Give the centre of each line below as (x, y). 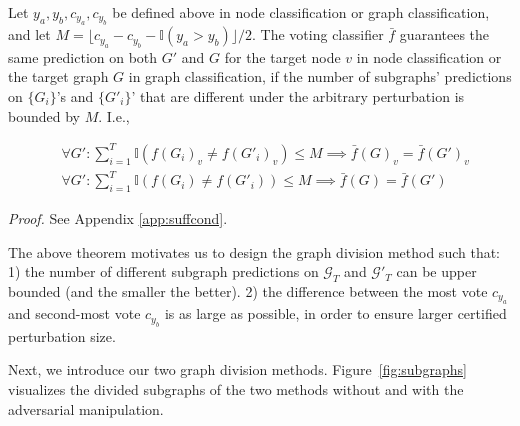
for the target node (282, 56)
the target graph (58, 76)
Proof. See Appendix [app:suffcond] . (118, 218)
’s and (75, 96)
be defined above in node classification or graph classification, (301, 12)
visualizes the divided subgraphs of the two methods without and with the (236, 389)
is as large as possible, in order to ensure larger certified (335, 313)
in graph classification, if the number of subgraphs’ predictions (320, 76)
